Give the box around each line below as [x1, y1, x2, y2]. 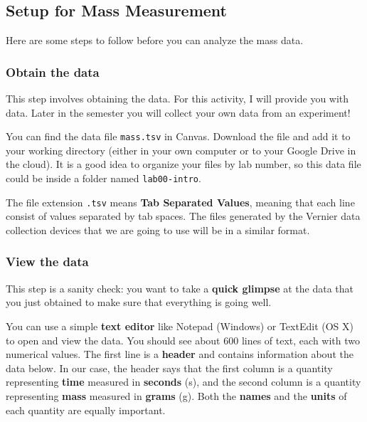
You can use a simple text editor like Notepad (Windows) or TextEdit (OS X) [6, 318, 353, 333]
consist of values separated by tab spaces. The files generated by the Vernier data [6, 209, 361, 223]
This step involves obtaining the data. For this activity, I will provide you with [6, 91, 349, 106]
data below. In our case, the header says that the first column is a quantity [6, 360, 333, 375]
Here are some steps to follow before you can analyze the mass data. [6, 33, 304, 48]
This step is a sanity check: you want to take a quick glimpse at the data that [6, 280, 353, 295]
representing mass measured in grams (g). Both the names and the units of [6, 388, 347, 403]
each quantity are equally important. [6, 402, 166, 417]
